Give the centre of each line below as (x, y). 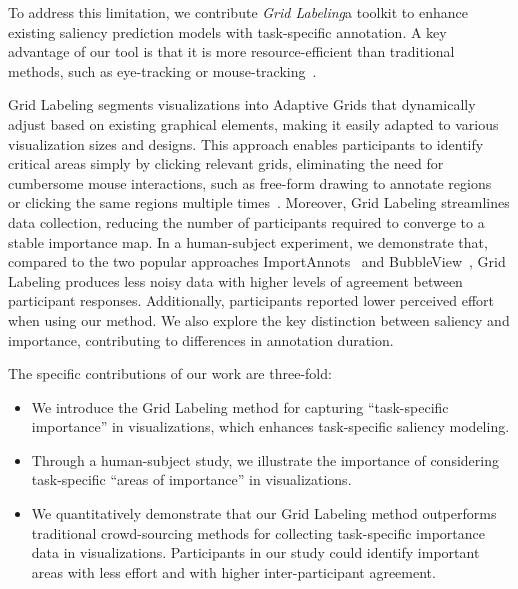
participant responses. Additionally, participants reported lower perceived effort (251, 300)
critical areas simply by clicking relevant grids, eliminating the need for (226, 163)
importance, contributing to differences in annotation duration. (201, 339)
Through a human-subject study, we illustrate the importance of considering (265, 459)
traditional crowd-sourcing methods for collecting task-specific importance (258, 532)
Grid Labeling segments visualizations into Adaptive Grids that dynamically (242, 104)
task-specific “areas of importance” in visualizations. (191, 479)
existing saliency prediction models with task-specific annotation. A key (227, 31)
